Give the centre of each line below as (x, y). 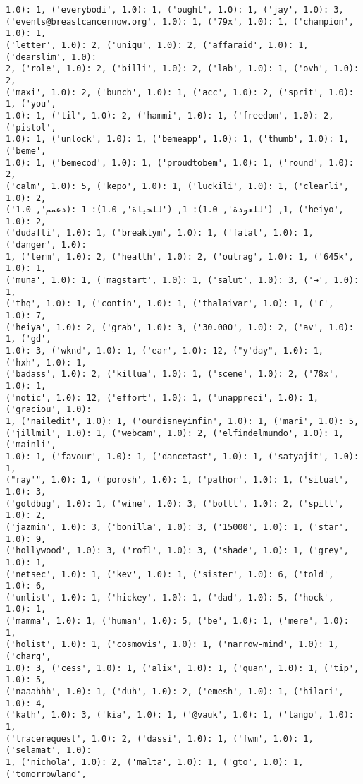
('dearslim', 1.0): (51, 57)
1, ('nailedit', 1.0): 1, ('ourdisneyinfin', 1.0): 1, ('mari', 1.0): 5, (183, 421)
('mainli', (31, 445)
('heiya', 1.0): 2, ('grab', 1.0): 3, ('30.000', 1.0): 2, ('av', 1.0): (180, 327)
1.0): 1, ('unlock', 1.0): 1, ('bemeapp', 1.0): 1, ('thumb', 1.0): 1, (177, 139)
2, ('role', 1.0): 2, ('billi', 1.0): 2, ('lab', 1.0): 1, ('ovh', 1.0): (183, 69)
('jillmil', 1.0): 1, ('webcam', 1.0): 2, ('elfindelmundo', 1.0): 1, (175, 433)
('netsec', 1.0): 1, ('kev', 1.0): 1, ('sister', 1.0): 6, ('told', (170, 574)
